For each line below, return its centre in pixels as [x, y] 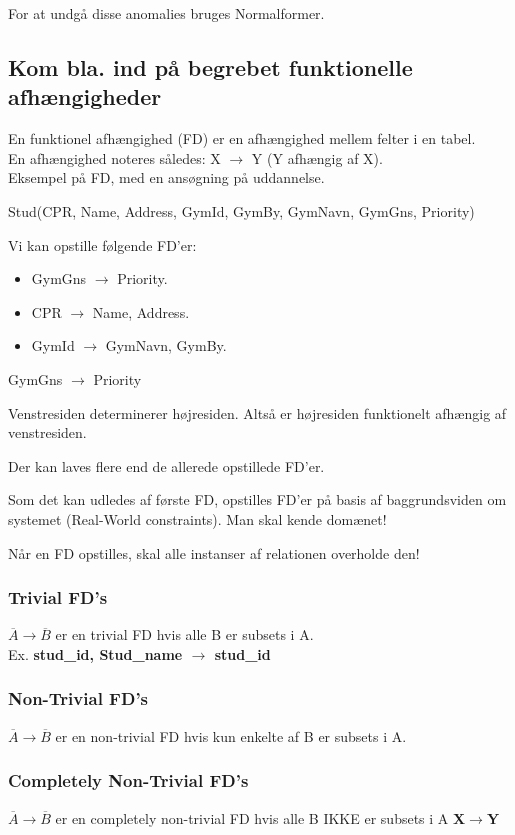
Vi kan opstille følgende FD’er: [102, 244]
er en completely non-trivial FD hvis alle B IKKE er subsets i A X [260, 817]
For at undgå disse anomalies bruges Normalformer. [166, 13]
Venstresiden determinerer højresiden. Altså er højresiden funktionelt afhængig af [257, 412]
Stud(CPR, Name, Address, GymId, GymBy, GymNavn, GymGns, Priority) [241, 210]
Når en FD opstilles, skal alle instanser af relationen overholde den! [214, 552]
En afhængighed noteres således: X [114, 157]
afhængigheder [85, 96]
